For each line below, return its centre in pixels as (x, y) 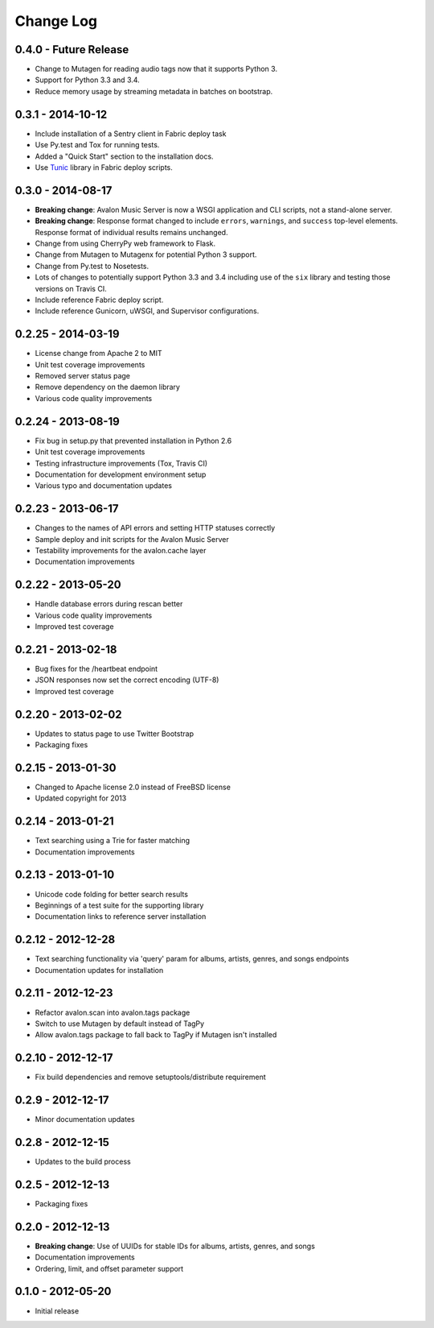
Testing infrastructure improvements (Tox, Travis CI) (121, 463)
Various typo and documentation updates (104, 486)
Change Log (56, 21)
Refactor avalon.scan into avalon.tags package (113, 1012)
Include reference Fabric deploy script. (99, 300)
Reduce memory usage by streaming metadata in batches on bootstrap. (154, 91)
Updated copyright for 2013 (81, 798)
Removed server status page (83, 376)
